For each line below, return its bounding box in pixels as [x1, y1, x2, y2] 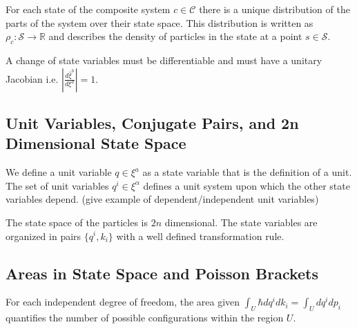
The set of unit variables [6, 178, 109, 192]
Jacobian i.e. [6, 71, 59, 86]
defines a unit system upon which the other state [143, 178, 350, 192]
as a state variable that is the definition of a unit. [142, 165, 352, 179]
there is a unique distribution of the [199, 2, 350, 16]
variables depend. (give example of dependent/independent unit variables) [6, 192, 319, 206]
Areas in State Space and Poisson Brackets [6, 262, 319, 283]
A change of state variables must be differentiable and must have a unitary [6, 52, 322, 67]
